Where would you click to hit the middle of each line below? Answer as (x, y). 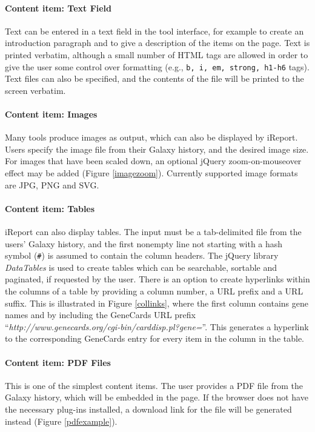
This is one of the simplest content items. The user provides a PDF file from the (154, 385)
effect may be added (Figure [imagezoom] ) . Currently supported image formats (151, 173)
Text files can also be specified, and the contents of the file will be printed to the (154, 78)
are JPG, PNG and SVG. (52, 184)
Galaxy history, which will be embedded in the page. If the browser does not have (157, 397)
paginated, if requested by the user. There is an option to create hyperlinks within (157, 279)
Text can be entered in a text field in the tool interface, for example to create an (154, 31)
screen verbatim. (35, 90)
